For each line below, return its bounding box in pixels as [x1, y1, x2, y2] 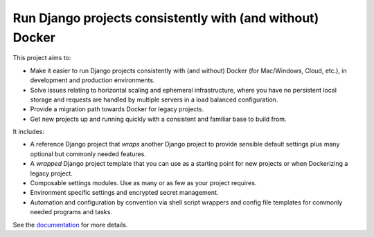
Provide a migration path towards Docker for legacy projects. [30, 105, 204, 113]
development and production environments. [30, 76, 155, 84]
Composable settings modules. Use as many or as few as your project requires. [30, 179, 257, 187]
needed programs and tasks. [30, 208, 112, 216]
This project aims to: [12, 54, 71, 62]
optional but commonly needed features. [30, 149, 147, 158]
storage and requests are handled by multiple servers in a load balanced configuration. [30, 95, 278, 104]
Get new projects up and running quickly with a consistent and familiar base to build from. [30, 115, 287, 123]
